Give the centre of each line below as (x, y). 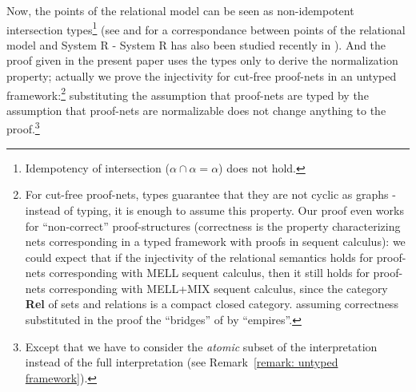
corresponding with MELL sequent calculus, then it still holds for (209, 273)
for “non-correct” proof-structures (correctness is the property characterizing (213, 226)
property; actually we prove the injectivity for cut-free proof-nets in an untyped (202, 76)
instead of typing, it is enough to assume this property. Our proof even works (214, 210)
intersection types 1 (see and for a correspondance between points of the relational (206, 28)
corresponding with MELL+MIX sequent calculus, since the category (218, 288)
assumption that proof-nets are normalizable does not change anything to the (196, 110)
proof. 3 (23, 128)
